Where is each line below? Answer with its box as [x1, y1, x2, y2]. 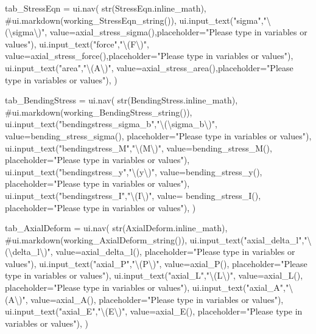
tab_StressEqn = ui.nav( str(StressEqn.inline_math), [5, 2, 206, 14]
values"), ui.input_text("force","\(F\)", [5, 37, 149, 50]
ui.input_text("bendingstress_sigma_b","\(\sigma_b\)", [5, 117, 217, 130]
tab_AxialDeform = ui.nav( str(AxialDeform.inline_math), [5, 221, 228, 234]
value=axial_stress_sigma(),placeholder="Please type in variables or [49, 26, 307, 38]
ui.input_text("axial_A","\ [192, 281, 293, 294]
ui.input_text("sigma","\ [179, 13, 271, 26]
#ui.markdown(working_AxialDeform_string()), [5, 233, 188, 246]
